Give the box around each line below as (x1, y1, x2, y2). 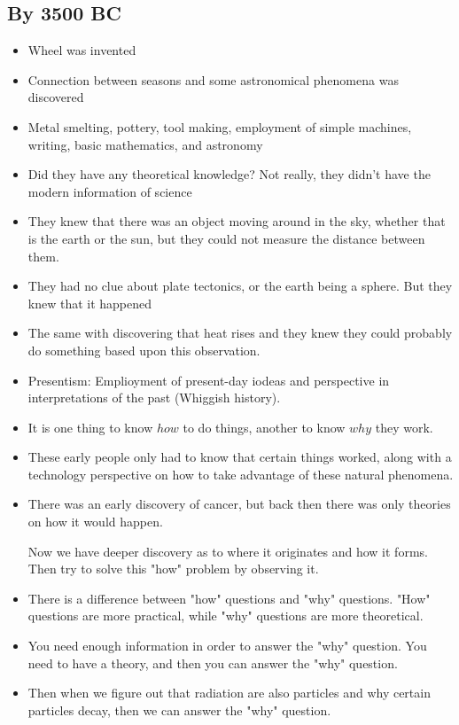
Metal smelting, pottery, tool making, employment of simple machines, (27, 117, 412, 136)
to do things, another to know (183, 417, 346, 436)
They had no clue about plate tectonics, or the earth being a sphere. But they (27, 277, 453, 295)
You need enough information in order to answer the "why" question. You (27, 636, 427, 655)
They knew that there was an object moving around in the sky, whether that (27, 212, 446, 230)
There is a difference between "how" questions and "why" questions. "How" (27, 589, 431, 607)
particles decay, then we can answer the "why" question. (27, 700, 331, 719)
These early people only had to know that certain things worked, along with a (27, 448, 452, 466)
